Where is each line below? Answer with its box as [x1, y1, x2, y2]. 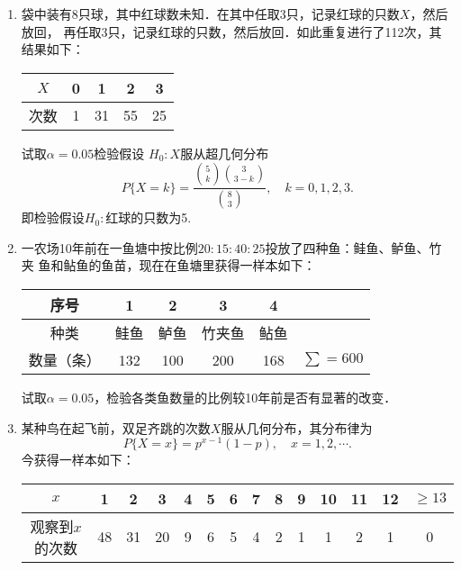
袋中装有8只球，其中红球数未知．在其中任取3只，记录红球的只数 [21, 5, 400, 23]
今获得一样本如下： [21, 450, 135, 469]
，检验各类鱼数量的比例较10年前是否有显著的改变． [94, 388, 397, 407]
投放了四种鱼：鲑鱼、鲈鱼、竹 [265, 238, 442, 257]
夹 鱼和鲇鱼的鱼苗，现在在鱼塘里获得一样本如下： [21, 256, 316, 275]
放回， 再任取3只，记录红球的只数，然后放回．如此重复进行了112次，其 [21, 22, 442, 41]
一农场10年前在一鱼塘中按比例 [21, 238, 198, 257]
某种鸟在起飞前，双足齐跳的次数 [21, 418, 211, 437]
